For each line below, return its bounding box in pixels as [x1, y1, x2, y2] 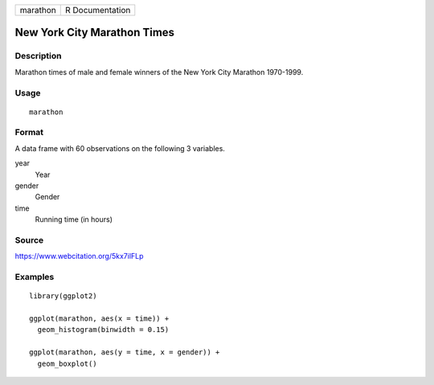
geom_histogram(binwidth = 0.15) [37, 326, 170, 334]
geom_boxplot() [37, 358, 97, 368]
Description [14, 51, 62, 62]
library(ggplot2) [29, 292, 97, 301]
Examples [14, 272, 55, 283]
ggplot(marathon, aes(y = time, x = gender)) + [29, 348, 220, 357]
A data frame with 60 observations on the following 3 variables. [14, 143, 225, 153]
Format [14, 127, 44, 138]
